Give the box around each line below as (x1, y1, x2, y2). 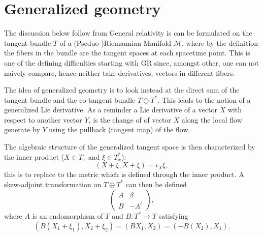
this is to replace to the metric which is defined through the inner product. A (4, 169, 244, 180)
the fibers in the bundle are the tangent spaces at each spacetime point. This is (4, 47, 250, 58)
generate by (4, 124, 40, 135)
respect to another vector (4, 114, 82, 125)
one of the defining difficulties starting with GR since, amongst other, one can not (4, 57, 259, 68)
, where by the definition (181, 37, 258, 48)
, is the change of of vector (88, 114, 171, 125)
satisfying (158, 211, 188, 221)
